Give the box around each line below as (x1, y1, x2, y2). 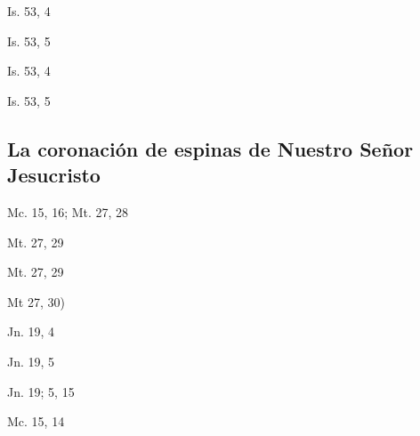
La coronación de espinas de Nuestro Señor (7, 134, 414, 162)
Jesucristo (7, 161, 101, 189)
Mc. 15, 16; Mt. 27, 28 (7, 202, 129, 221)
